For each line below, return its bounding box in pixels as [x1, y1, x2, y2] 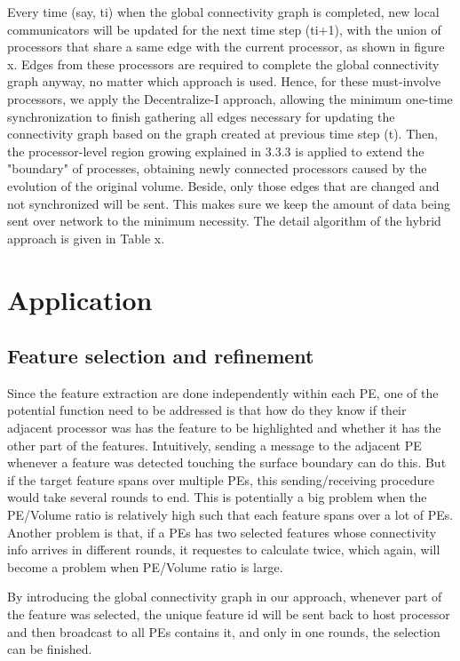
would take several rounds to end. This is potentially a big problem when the [7, 488, 427, 506]
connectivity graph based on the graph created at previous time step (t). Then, [7, 124, 438, 143]
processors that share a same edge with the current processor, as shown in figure [7, 37, 445, 56]
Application [7, 281, 153, 317]
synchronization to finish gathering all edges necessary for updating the [7, 107, 395, 125]
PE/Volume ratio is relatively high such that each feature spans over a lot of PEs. [7, 506, 454, 524]
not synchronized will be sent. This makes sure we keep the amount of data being [7, 194, 450, 212]
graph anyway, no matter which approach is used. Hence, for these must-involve [7, 72, 441, 91]
